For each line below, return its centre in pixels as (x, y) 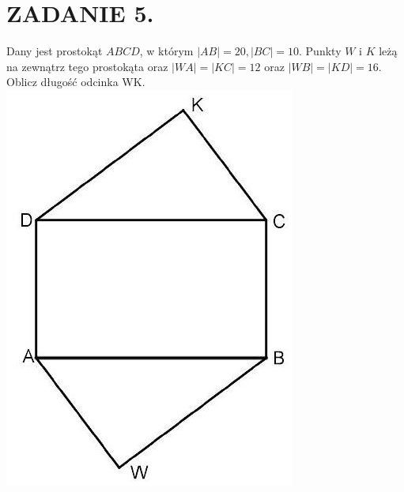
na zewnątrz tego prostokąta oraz (87, 66)
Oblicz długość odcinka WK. (76, 82)
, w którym (166, 51)
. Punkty (320, 51)
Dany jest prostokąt (55, 51)
